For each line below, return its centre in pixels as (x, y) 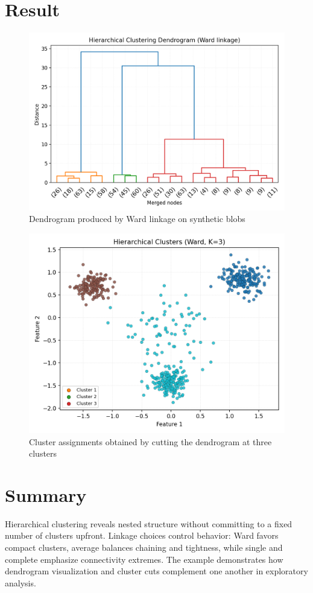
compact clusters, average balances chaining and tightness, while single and (144, 547)
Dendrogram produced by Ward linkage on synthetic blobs (137, 219)
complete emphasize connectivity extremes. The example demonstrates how (144, 559)
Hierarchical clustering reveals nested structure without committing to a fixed (149, 523)
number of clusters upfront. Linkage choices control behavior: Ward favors (142, 535)
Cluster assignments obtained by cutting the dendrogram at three (150, 441)
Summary (46, 494)
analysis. (21, 582)
